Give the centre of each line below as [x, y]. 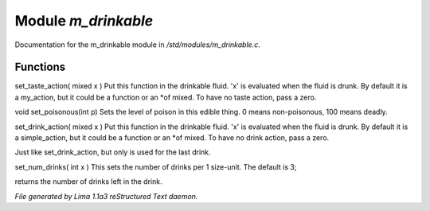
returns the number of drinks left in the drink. [88, 182]
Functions [40, 67]
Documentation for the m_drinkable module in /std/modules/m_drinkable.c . [137, 45]
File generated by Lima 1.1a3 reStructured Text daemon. [106, 196]
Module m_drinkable [84, 21]
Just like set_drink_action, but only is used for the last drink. [113, 152]
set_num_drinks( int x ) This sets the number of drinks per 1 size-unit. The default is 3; [156, 166]
